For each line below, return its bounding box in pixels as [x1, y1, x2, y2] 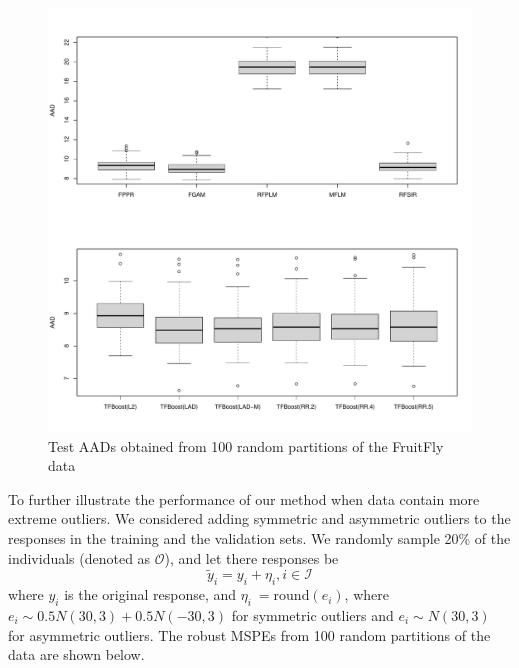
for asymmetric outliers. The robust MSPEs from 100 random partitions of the [8, 624, 491, 645]
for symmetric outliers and [231, 604, 394, 625]
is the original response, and [64, 584, 237, 605]
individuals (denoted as [8, 547, 151, 568]
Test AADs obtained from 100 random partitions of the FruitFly [48, 435, 444, 456]
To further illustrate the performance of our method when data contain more [8, 488, 480, 509]
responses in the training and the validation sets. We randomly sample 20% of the [8, 527, 511, 548]
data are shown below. [8, 644, 145, 665]
